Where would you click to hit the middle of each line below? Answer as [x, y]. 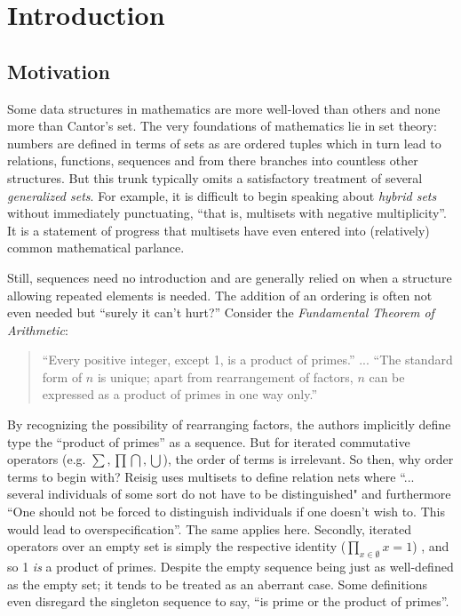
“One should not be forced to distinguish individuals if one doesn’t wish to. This [226, 512]
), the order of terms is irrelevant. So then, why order [308, 459]
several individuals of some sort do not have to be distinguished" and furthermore [229, 494]
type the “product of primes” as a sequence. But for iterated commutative [209, 441]
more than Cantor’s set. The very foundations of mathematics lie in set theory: [222, 126]
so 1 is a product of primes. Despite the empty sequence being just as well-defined [230, 567]
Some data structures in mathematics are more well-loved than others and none [224, 108]
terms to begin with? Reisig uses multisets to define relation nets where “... [211, 476]
